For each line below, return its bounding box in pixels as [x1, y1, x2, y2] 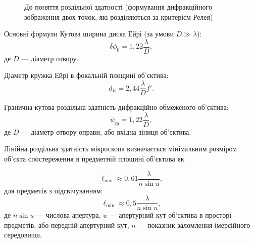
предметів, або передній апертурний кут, [4, 219, 129, 230]
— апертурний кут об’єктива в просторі [109, 210, 232, 220]
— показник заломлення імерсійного [138, 219, 250, 230]
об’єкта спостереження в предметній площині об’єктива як [4, 153, 184, 164]
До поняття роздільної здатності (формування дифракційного [24, 2, 212, 12]
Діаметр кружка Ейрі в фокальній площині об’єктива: [4, 70, 169, 80]
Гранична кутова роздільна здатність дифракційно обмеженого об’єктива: [4, 102, 229, 112]
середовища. [4, 229, 42, 240]
